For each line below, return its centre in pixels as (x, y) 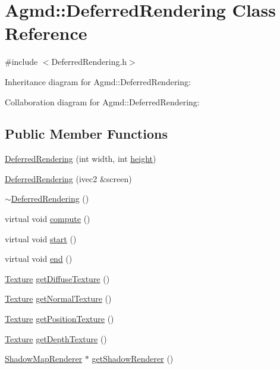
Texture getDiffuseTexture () (57, 278)
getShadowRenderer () (133, 359)
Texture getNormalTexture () (58, 298)
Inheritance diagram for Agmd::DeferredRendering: (98, 81)
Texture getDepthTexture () (56, 338)
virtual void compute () (48, 219)
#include (21, 62)
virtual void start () (41, 238)
